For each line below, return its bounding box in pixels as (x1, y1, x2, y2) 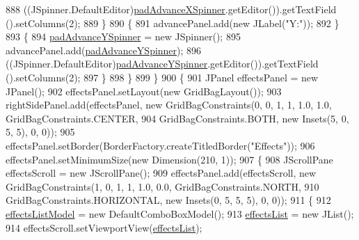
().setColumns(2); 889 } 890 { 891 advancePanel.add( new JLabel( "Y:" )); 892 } (6, 15, 340, 30)
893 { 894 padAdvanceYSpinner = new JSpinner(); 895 (6, 29, 241, 44)
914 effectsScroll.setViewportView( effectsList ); (6, 220, 202, 234)
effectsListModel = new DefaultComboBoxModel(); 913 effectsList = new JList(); (6, 206, 354, 221)
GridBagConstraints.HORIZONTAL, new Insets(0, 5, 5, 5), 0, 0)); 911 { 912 (6, 193, 331, 207)
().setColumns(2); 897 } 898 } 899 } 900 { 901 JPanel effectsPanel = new (6, 70, 319, 84)
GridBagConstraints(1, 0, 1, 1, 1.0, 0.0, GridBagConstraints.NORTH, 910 (6, 179, 319, 193)
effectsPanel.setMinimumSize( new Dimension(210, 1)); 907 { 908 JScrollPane (6, 152, 333, 166)
